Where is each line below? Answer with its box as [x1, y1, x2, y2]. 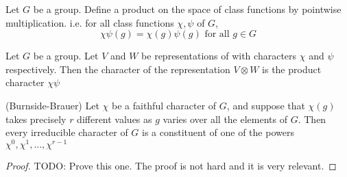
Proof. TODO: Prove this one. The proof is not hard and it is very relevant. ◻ [5, 158, 337, 172]
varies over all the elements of [163, 111, 287, 126]
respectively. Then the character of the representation [5, 62, 230, 76]
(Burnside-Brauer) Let [5, 98, 99, 112]
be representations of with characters [141, 49, 297, 63]
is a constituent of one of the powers [142, 125, 294, 139]
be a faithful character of [111, 98, 217, 112]
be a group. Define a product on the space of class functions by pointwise [33, 2, 342, 16]
